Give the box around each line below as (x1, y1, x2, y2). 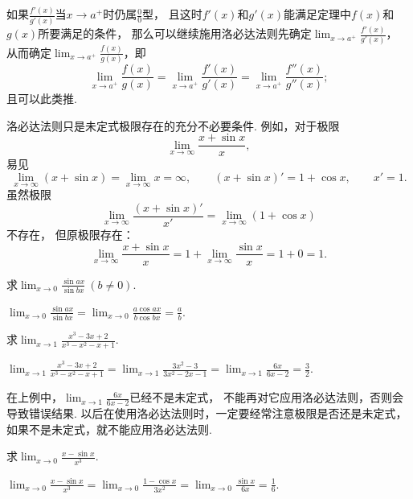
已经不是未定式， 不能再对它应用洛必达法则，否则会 (129, 389, 403, 406)
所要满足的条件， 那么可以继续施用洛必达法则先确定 (38, 25, 312, 42)
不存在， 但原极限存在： (6, 225, 134, 242)
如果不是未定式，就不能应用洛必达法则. (6, 420, 212, 437)
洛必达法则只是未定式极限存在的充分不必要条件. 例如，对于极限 (6, 117, 340, 134)
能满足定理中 (283, 6, 351, 23)
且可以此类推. (6, 90, 77, 107)
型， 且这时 (142, 6, 202, 23)
